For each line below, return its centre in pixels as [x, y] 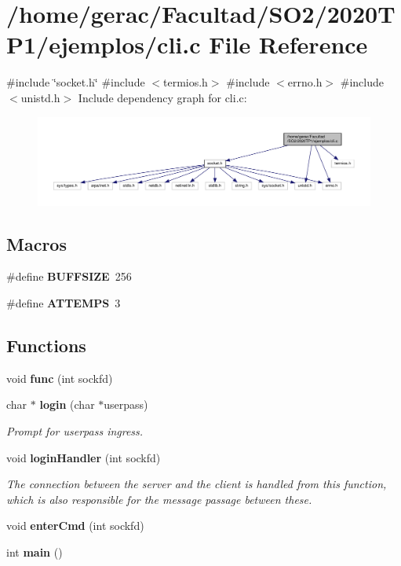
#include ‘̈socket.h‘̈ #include [76, 82]
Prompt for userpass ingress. [75, 430]
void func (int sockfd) [60, 378]
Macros [36, 243]
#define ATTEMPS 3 [64, 302]
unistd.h [40, 97]
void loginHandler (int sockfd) [84, 457]
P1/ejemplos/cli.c [104, 44]
